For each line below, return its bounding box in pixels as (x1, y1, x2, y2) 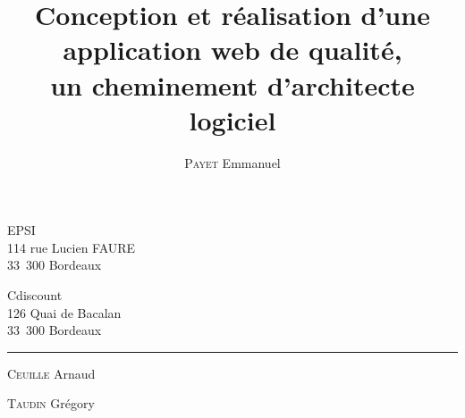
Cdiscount (7, 286, 63, 305)
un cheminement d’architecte (50, 66, 415, 103)
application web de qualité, (63, 31, 402, 68)
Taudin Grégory (7, 394, 95, 413)
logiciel (189, 101, 276, 138)
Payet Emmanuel (184, 153, 281, 171)
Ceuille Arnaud (7, 364, 96, 382)
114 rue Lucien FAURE (7, 238, 136, 256)
